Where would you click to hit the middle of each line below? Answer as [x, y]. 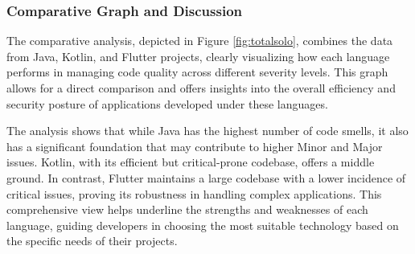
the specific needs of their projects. [92, 241]
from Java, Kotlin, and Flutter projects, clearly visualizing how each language [198, 56]
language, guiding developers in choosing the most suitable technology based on [203, 225]
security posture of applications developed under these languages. [167, 103]
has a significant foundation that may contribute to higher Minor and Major [195, 146]
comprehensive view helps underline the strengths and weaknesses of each [187, 209]
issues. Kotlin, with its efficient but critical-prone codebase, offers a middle [191, 162]
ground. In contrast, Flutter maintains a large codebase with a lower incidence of [206, 177]
